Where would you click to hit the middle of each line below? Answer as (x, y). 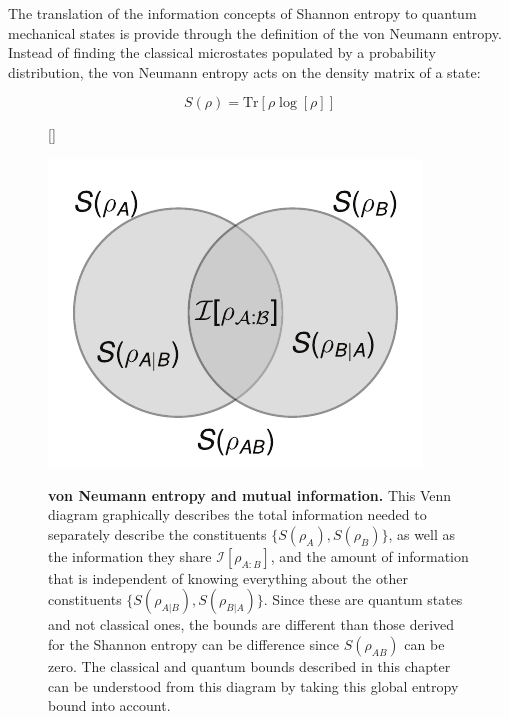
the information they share (130, 555)
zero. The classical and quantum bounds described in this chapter (249, 665)
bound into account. (109, 705)
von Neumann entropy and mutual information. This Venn (250, 494)
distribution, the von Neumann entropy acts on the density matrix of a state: (244, 71)
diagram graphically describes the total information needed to (237, 514)
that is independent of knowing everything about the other (228, 577)
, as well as (422, 533)
